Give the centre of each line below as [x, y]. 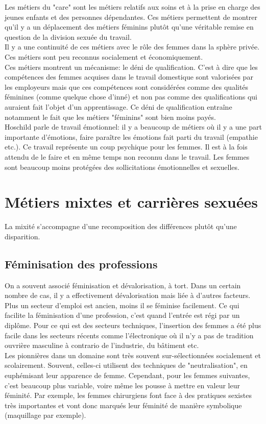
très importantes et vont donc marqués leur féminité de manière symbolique [123, 405]
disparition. [22, 236]
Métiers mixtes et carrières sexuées [131, 202]
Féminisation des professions [81, 264]
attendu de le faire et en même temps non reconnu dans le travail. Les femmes [127, 156]
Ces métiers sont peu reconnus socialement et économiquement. [104, 56]
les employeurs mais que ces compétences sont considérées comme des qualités [127, 86]
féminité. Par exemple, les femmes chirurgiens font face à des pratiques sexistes [128, 395]
